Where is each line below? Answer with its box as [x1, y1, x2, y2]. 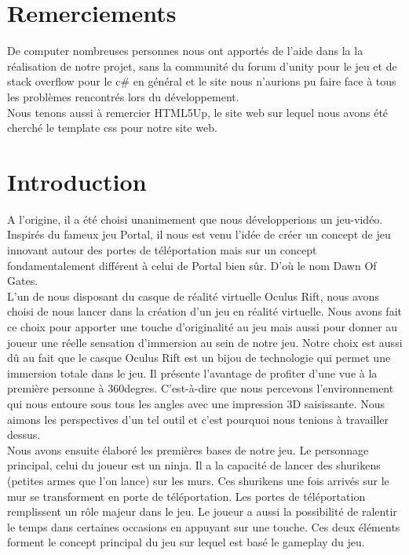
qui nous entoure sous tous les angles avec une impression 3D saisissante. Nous [7, 395, 385, 411]
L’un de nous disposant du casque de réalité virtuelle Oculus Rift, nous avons [7, 287, 379, 304]
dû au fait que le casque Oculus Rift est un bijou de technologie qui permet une [7, 349, 391, 366]
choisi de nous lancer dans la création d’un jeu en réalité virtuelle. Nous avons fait [7, 303, 402, 319]
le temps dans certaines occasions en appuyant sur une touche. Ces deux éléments [7, 518, 400, 535]
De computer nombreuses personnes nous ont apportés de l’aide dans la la [7, 42, 363, 59]
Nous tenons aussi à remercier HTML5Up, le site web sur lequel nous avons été [7, 104, 389, 120]
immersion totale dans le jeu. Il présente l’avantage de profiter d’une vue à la [7, 364, 378, 381]
